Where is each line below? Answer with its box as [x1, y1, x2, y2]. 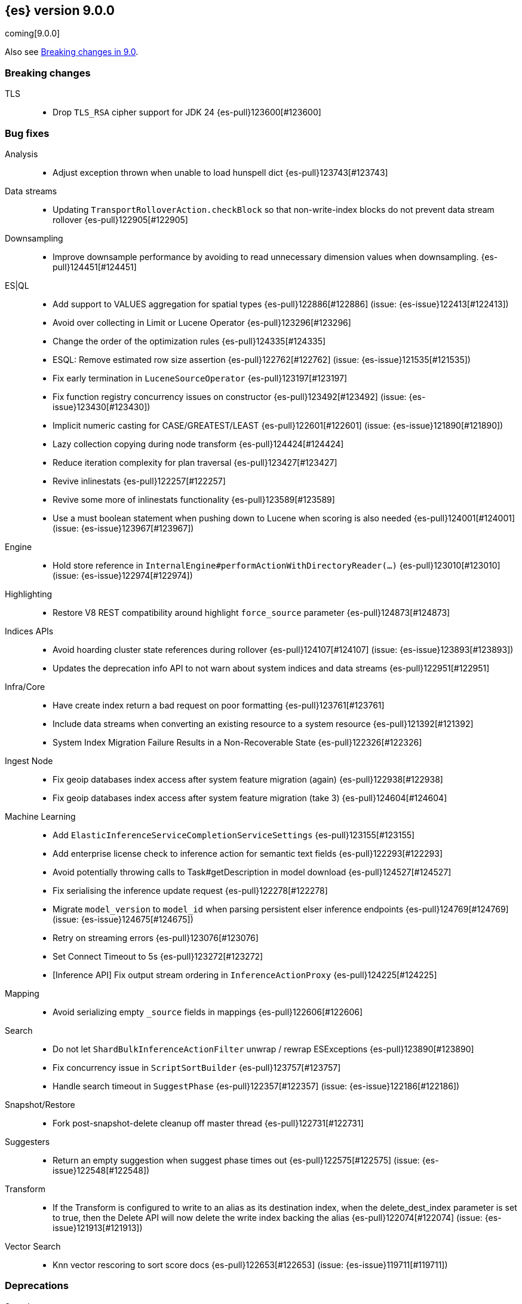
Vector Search [5, 1241, 61, 1251]
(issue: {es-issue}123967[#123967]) [53, 523, 194, 533]
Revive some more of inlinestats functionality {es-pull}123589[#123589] [53, 494, 335, 505]
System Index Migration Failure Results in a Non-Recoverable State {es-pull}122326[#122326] [53, 737, 422, 747]
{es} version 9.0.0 [5, 3, 115, 18]
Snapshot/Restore [5, 1099, 75, 1110]
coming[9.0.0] [5, 28, 60, 39]
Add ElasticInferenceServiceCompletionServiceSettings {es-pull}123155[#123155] [53, 829, 415, 840]
